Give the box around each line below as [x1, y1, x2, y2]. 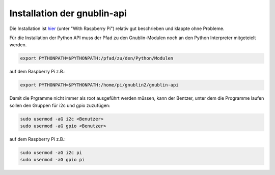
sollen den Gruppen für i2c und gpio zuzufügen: [9, 102, 111, 108]
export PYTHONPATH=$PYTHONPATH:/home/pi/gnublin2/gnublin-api [20, 82, 179, 88]
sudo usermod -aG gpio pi [20, 157, 85, 163]
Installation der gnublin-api [9, 8, 127, 19]
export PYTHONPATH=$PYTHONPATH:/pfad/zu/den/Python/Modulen [20, 55, 174, 61]
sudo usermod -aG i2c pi [20, 150, 82, 155]
